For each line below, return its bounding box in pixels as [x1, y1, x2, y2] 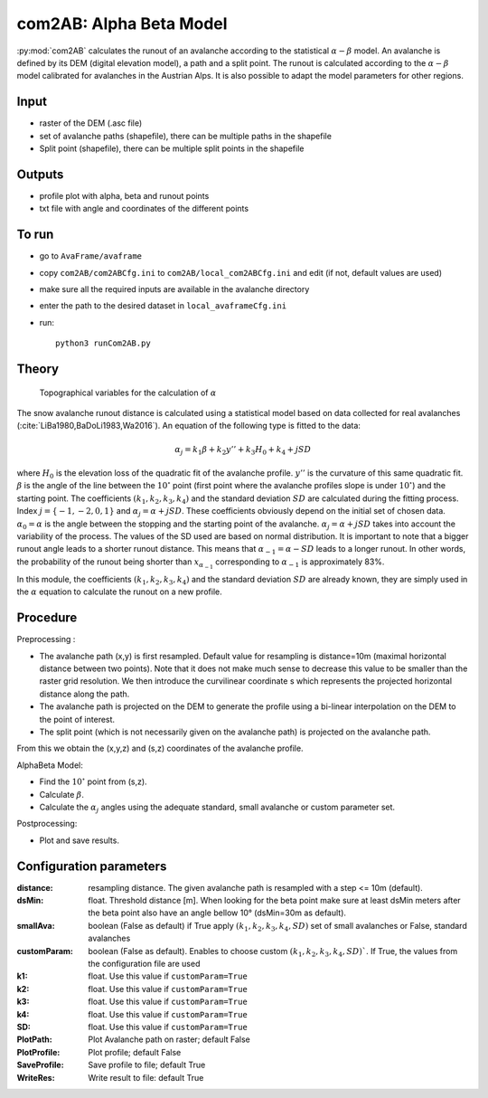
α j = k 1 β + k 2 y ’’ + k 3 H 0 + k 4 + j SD [174, 444, 312, 457]
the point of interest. [39, 714, 116, 724]
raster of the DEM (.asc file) [39, 118, 143, 128]
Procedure [16, 611, 78, 626]
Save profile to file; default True [88, 1059, 206, 1071]
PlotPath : [16, 1034, 53, 1045]
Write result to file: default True [88, 1072, 204, 1083]
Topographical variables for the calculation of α [39, 387, 217, 398]
